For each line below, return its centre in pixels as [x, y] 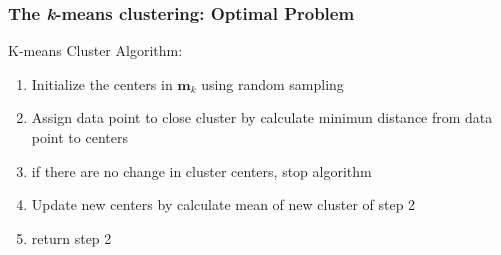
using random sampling [272, 83]
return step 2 [71, 237]
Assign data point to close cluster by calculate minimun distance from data [262, 117]
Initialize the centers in [102, 83]
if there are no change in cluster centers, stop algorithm [201, 170]
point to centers [79, 137]
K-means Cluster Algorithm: [95, 50]
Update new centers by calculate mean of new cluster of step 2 [223, 204]
